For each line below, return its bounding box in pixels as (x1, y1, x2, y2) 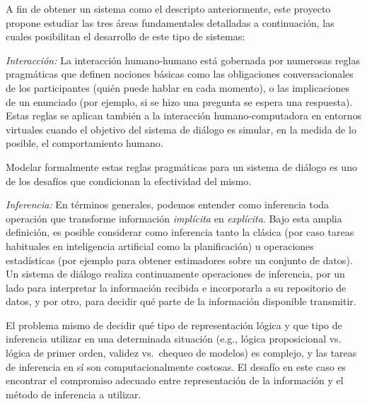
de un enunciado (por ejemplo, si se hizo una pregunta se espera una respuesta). (6, 94, 353, 109)
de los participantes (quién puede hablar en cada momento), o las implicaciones (6, 80, 350, 95)
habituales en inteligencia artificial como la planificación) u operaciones (6, 238, 314, 253)
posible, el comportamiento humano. (6, 136, 163, 150)
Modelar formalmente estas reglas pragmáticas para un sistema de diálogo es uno (6, 159, 357, 174)
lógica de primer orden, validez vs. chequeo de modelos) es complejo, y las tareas (6, 345, 357, 360)
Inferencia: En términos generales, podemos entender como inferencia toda (6, 197, 330, 212)
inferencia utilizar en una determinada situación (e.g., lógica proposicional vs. (6, 331, 342, 346)
